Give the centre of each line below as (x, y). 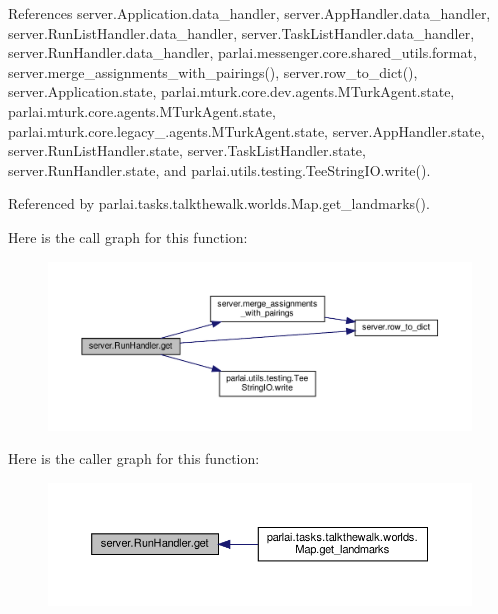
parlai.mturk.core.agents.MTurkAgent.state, (142, 110)
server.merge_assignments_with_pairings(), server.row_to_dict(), (213, 71)
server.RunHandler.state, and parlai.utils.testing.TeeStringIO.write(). (219, 169)
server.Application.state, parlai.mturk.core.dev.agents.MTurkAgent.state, (231, 91)
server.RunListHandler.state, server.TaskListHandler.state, (187, 150)
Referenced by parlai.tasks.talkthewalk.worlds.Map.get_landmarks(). (219, 203)
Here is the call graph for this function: (128, 236)
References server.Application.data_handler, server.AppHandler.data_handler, (249, 13)
